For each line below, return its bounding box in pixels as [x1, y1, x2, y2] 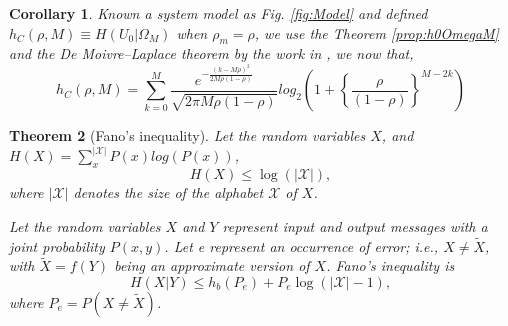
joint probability [9, 235, 105, 256]
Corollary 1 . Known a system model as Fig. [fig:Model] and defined [9, 3, 428, 23]
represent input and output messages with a [222, 215, 488, 236]
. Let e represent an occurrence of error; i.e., [164, 235, 439, 256]
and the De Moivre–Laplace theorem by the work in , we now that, [9, 43, 414, 64]
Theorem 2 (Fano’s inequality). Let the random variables [9, 125, 366, 146]
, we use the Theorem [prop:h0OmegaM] [254, 22, 499, 43]
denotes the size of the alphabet [73, 182, 264, 203]
